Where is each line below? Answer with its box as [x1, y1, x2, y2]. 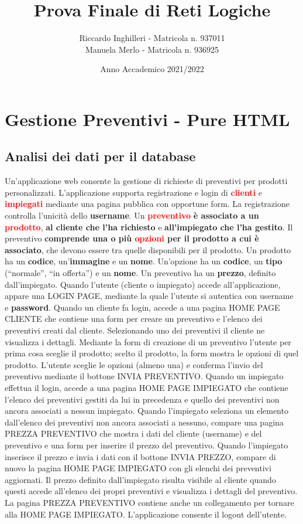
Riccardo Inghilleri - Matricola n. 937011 [79, 32, 225, 44]
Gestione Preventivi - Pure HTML [5, 107, 290, 131]
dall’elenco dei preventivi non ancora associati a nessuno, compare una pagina [5, 416, 284, 428]
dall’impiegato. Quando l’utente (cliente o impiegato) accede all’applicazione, [5, 278, 281, 290]
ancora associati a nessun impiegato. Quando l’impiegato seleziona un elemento [5, 404, 288, 417]
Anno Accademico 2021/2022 [100, 63, 204, 75]
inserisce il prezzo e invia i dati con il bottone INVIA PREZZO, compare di [5, 450, 276, 462]
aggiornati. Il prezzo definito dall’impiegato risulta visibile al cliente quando [5, 473, 276, 485]
